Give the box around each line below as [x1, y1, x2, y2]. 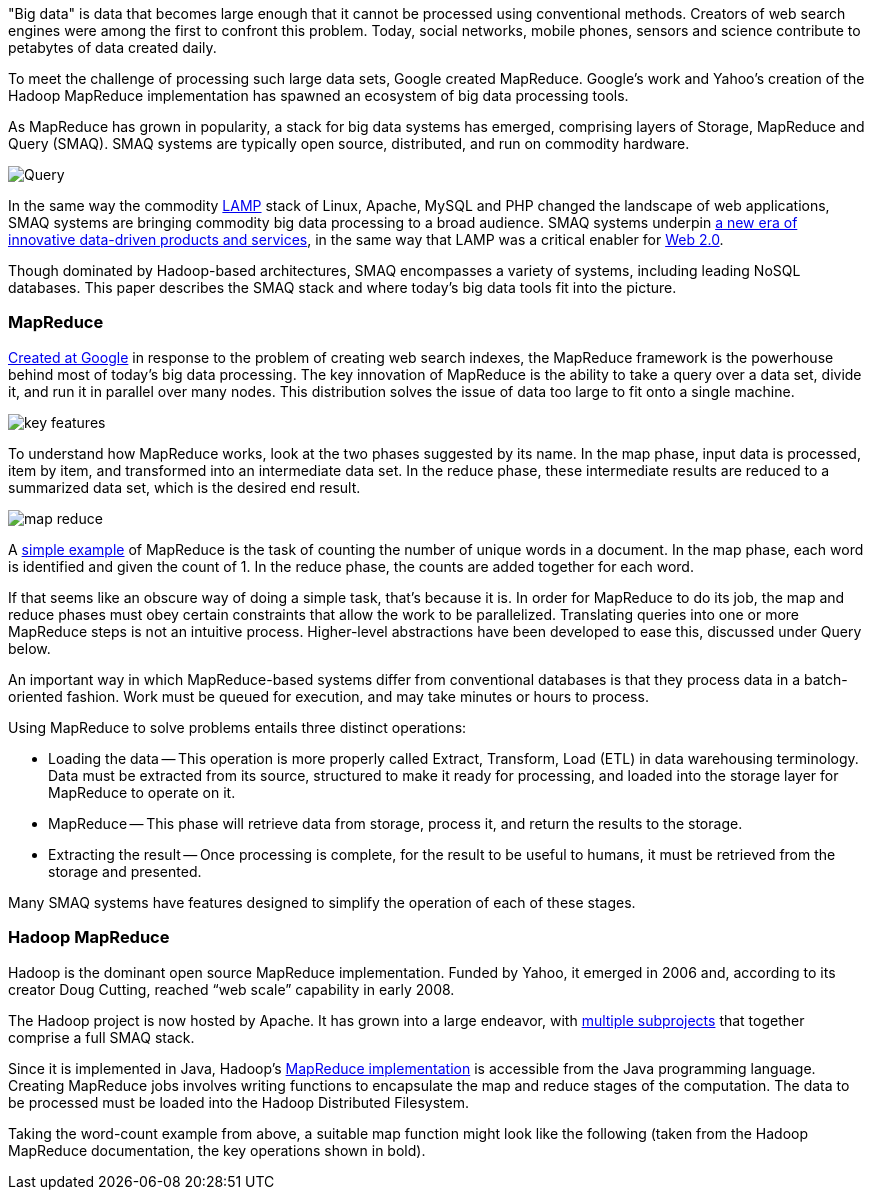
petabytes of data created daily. [8, 39, 217, 56]
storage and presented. [48, 862, 202, 880]
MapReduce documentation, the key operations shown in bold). [8, 1141, 426, 1159]
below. [8, 639, 51, 657]
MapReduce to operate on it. [48, 783, 236, 801]
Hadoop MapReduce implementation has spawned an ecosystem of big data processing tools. [8, 87, 629, 104]
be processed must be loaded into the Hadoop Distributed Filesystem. [8, 1093, 469, 1111]
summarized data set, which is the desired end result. [8, 478, 361, 496]
